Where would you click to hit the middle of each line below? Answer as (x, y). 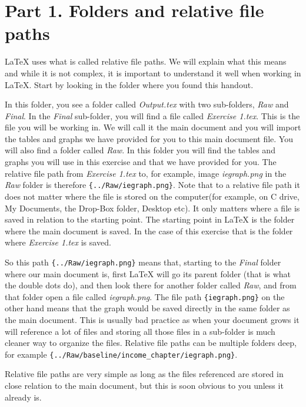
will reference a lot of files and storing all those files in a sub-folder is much (140, 331)
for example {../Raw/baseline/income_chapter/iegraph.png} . (121, 354)
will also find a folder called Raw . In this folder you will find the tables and (140, 150)
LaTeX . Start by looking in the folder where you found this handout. (129, 84)
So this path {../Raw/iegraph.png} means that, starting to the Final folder (143, 262)
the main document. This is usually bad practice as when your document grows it (152, 319)
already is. (23, 397)
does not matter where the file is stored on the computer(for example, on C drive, (152, 196)
